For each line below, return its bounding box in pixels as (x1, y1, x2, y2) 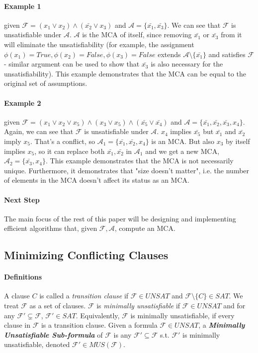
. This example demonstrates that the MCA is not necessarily (45, 155, 234, 166)
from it (221, 29, 242, 40)
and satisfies (208, 49, 246, 59)
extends (158, 49, 181, 59)
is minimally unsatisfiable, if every (130, 310, 235, 320)
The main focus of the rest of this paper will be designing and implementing (4, 213, 236, 223)
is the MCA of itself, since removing (82, 29, 192, 40)
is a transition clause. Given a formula (41, 320, 158, 330)
